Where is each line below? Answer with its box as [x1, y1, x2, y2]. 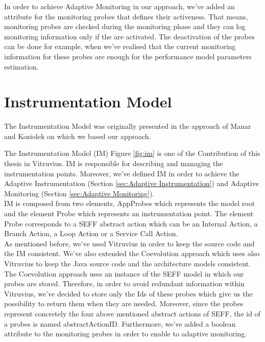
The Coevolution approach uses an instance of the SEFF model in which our [4, 268, 244, 279]
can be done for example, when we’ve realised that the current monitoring [4, 41, 236, 52]
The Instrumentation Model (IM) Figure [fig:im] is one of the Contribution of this [4, 148, 260, 158]
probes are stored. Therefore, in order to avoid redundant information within [4, 278, 245, 289]
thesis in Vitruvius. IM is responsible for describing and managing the [4, 158, 223, 169]
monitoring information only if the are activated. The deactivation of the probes [4, 31, 255, 41]
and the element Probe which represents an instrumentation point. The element [4, 208, 254, 219]
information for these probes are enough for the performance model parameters [4, 51, 252, 61]
